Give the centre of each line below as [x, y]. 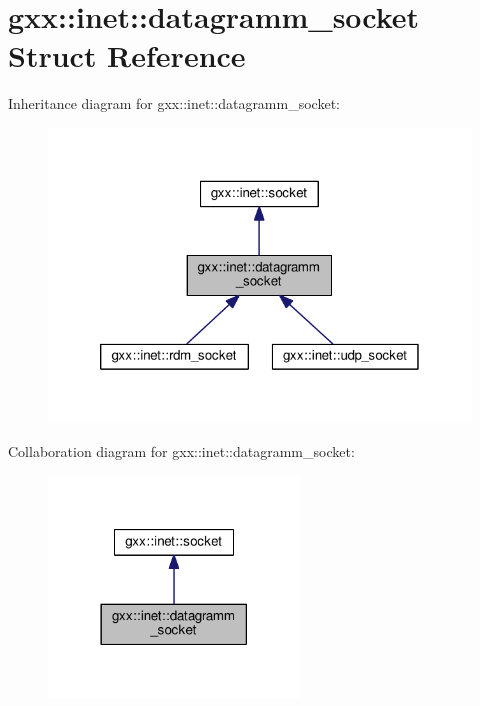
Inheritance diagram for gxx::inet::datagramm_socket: [174, 103]
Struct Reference [127, 55]
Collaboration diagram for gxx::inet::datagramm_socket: [181, 451]
